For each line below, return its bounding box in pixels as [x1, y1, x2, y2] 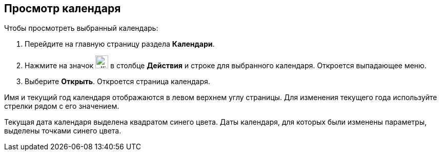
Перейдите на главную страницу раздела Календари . [25, 40, 215, 49]
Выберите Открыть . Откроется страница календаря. [25, 77, 210, 86]
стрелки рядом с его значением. [4, 102, 119, 111]
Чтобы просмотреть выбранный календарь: [4, 24, 158, 33]
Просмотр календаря [4, 2, 121, 15]
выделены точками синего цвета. [4, 126, 122, 135]
